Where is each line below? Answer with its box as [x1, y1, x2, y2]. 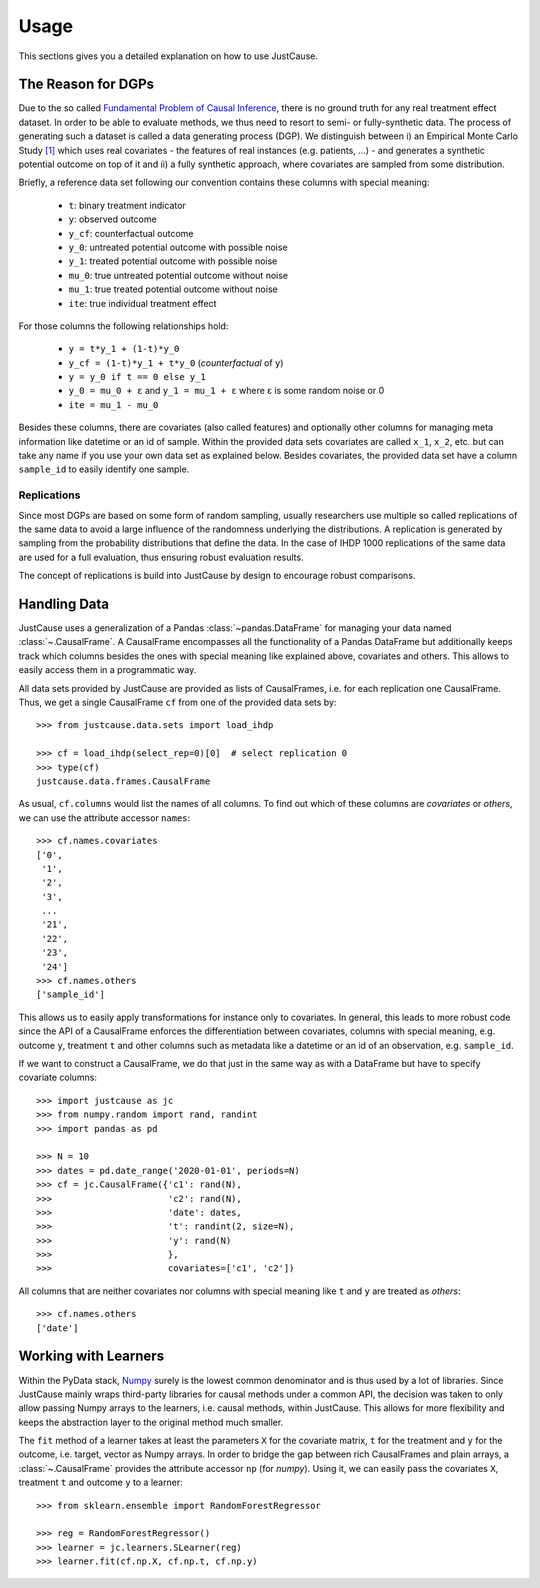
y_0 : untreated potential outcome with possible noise [68, 241, 289, 253]
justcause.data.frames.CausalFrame [36, 775, 211, 787]
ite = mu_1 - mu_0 [68, 399, 159, 410]
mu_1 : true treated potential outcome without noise [68, 283, 279, 295]
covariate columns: [18, 1071, 98, 1084]
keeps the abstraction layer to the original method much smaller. [18, 1416, 284, 1428]
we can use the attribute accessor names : [18, 811, 191, 824]
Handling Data [18, 595, 110, 612]
